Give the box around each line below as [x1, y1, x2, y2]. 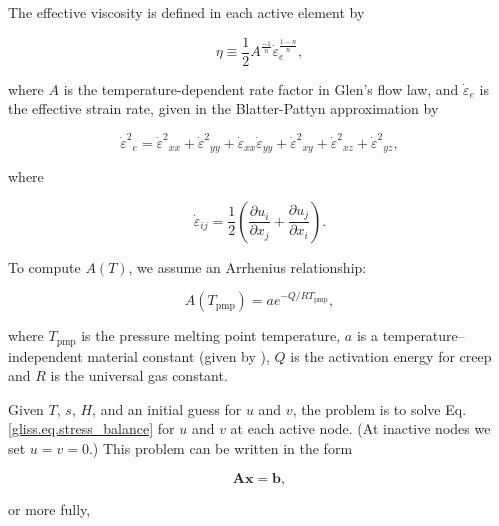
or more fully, [8, 498, 91, 519]
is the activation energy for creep [290, 345, 492, 366]
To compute [8, 256, 81, 277]
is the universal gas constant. [50, 365, 228, 386]
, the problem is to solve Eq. [292, 398, 467, 419]
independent [8, 345, 83, 366]
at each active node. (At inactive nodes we [230, 418, 491, 439]
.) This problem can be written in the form [88, 438, 353, 459]
